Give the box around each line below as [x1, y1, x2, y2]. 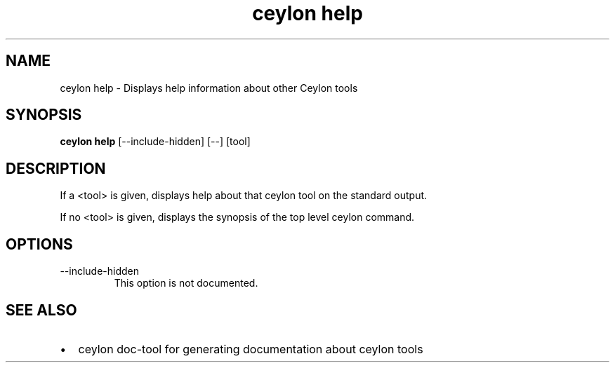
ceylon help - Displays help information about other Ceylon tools [60, 81, 358, 94]
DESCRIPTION [6, 159, 106, 177]
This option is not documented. [114, 277, 258, 289]
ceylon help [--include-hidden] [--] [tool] [60, 135, 251, 148]
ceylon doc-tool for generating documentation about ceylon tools [78, 341, 423, 356]
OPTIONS [6, 235, 73, 253]
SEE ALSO [6, 301, 77, 319]
